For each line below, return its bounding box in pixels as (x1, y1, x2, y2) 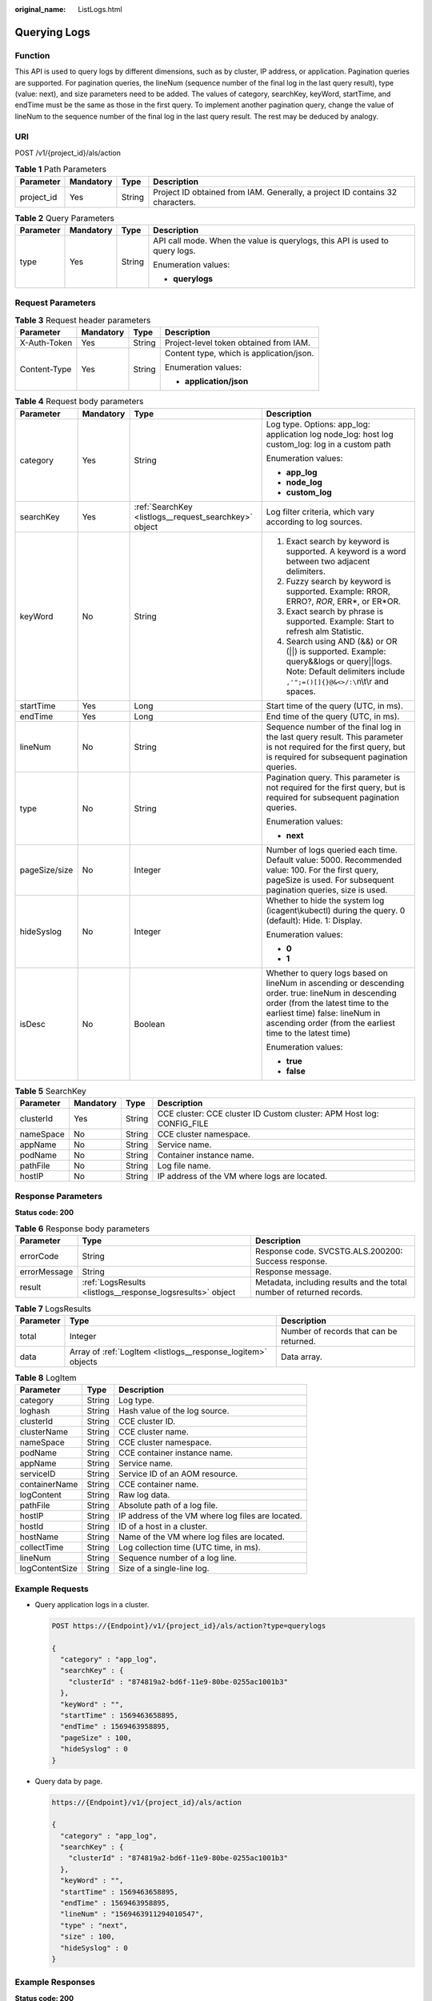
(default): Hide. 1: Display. (266, 915, 363, 926)
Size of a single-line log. (118, 1563, 210, 1574)
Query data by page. (34, 1776, 103, 1786)
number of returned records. (254, 1287, 363, 1298)
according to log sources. (266, 516, 363, 527)
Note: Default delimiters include (286, 665, 406, 676)
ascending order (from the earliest (266, 1017, 395, 1029)
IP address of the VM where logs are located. (157, 1170, 328, 1181)
